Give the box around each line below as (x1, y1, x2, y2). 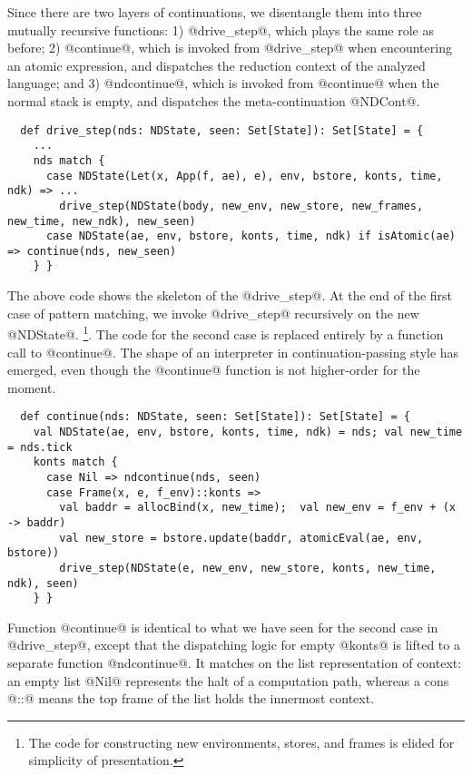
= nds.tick (7, 440, 73, 454)
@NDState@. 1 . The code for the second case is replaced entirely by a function (7, 322, 444, 343)
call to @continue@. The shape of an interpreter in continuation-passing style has (7, 342, 459, 361)
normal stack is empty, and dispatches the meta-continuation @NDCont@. (7, 91, 420, 110)
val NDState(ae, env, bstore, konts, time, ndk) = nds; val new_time (33, 426, 463, 438)
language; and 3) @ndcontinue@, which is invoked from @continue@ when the (7, 74, 439, 93)
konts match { (33, 456, 118, 469)
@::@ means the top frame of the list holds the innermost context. (7, 689, 375, 708)
